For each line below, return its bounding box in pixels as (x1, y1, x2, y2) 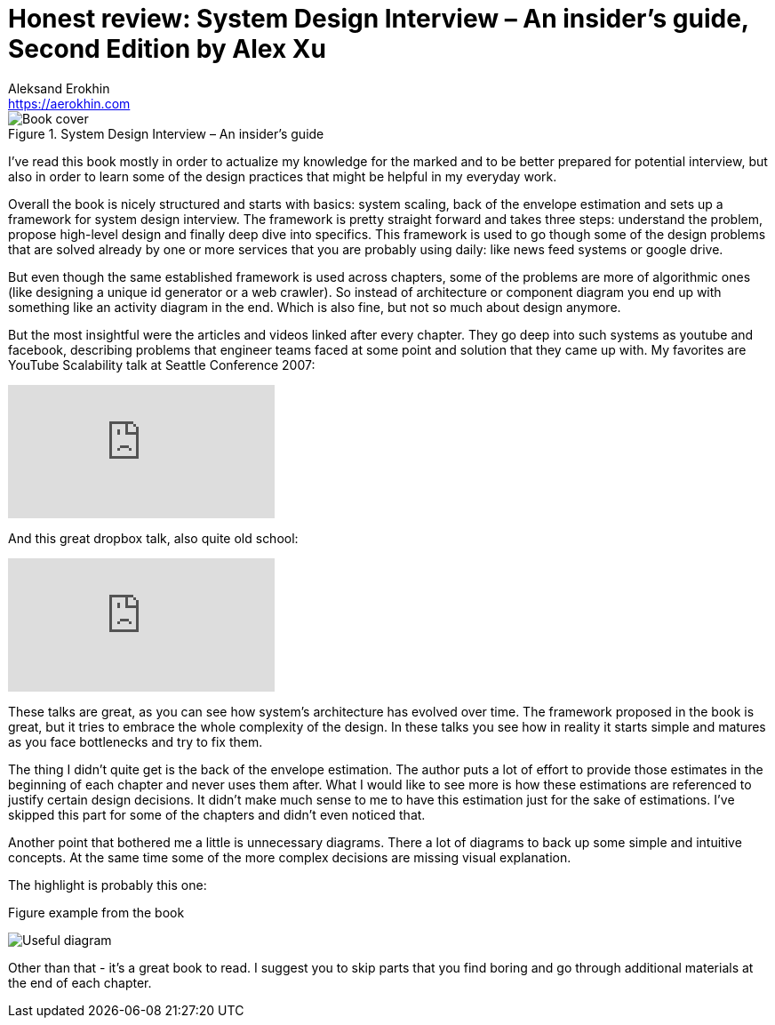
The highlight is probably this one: (8, 877, 207, 893)
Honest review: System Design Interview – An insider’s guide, (8, 4, 749, 34)
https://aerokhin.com (8, 95, 131, 111)
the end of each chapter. (8, 974, 152, 990)
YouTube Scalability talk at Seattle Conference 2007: (8, 356, 316, 372)
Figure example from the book (8, 904, 185, 920)
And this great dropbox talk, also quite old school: (8, 530, 299, 546)
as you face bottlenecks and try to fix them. (8, 733, 263, 749)
